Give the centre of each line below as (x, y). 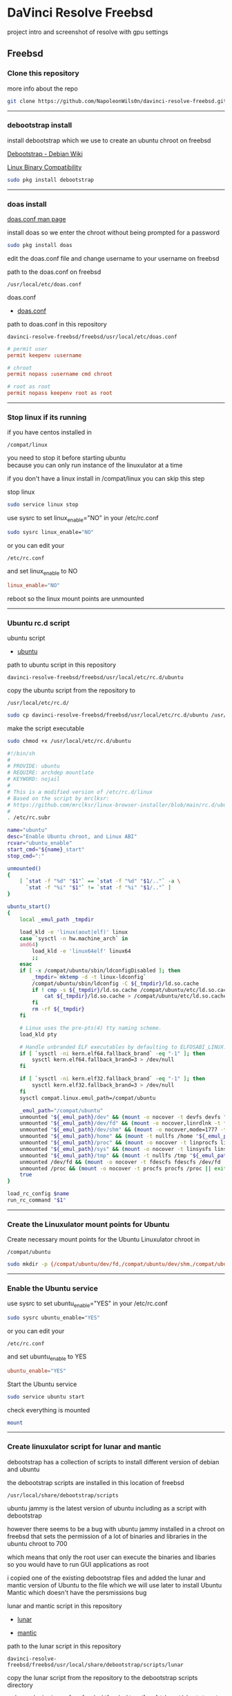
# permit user (28, 349)
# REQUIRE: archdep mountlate (51, 773)
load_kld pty (38, 1034)
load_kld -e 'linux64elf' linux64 (81, 951)
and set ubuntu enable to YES (47, 1357)
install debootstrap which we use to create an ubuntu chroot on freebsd (109, 140)
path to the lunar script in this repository (64, 1646)
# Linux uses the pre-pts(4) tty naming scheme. (91, 1028)
